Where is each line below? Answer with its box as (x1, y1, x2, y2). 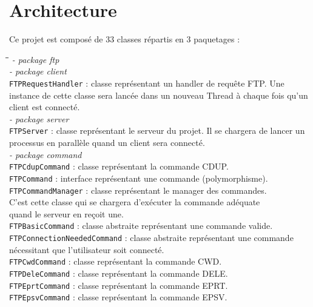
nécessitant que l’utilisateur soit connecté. (9, 243, 164, 256)
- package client (9, 65, 67, 78)
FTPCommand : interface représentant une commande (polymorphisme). (9, 171, 268, 184)
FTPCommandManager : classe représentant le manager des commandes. (9, 183, 267, 196)
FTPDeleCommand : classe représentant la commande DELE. (9, 266, 228, 279)
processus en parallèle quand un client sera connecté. (9, 136, 205, 148)
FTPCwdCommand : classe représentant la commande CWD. (9, 255, 222, 268)
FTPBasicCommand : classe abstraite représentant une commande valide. (9, 219, 273, 232)
